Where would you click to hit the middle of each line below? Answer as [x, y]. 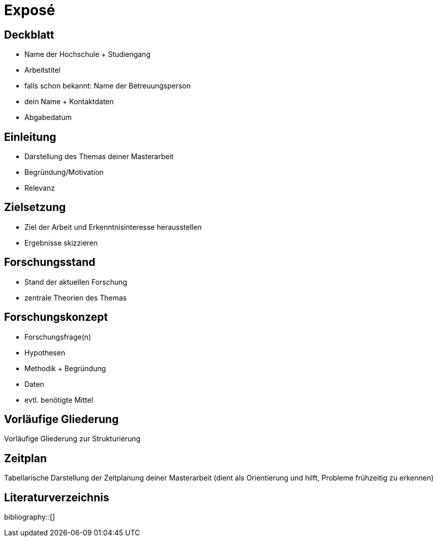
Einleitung [30, 137]
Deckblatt [29, 35]
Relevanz [40, 188]
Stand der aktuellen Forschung [76, 282]
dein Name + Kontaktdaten [69, 102]
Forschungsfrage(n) [58, 337]
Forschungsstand [50, 262]
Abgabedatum [48, 117]
